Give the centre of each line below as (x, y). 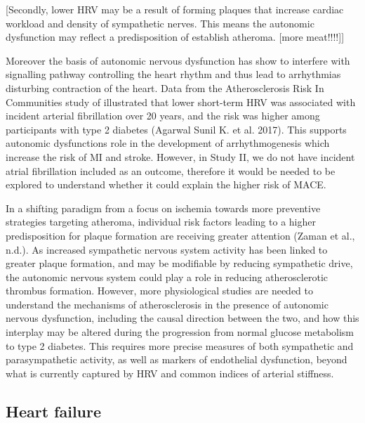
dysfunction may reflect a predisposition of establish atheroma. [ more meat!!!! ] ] (175, 37)
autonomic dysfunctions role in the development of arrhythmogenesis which (168, 143)
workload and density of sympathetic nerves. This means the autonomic (160, 23)
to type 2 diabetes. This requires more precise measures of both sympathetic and (180, 345)
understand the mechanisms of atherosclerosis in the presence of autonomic (167, 304)
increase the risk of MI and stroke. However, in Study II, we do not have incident (180, 156)
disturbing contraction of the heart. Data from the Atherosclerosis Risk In (165, 87)
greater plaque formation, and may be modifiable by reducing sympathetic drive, (179, 263)
